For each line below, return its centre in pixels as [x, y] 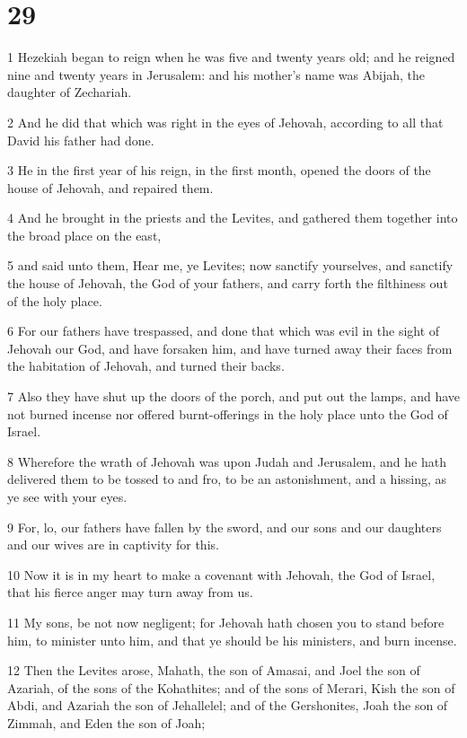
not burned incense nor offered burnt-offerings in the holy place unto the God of [228, 413]
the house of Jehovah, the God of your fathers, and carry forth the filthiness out [228, 283]
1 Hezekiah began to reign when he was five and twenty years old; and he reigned [231, 57]
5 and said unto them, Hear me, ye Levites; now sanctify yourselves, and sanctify [230, 265]
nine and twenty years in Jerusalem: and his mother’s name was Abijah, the [216, 74]
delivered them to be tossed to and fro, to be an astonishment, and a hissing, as [227, 479]
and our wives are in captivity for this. [113, 545]
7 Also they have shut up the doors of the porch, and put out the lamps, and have [234, 396]
